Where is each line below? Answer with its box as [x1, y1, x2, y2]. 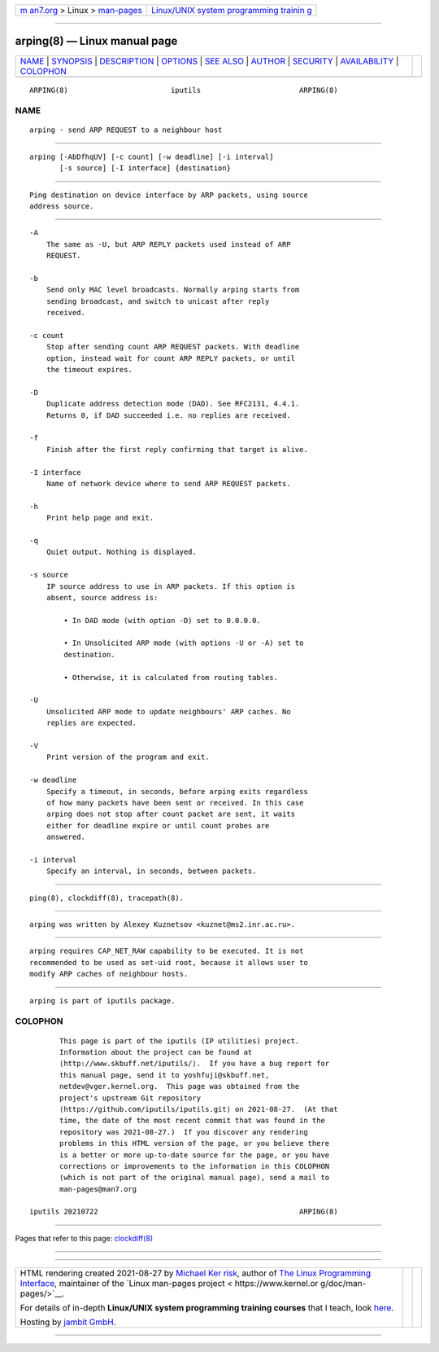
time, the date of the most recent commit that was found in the [59, 1116, 325, 1126]
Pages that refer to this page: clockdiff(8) [15, 1233, 154, 1243]
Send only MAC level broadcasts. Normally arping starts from [46, 285, 300, 295]
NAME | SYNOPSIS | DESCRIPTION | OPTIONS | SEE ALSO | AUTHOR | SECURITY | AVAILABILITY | [20, 55, 399, 67]
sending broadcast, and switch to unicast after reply [46, 296, 270, 305]
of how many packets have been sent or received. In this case [46, 798, 304, 807]
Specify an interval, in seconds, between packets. [46, 867, 257, 876]
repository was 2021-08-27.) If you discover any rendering [59, 1127, 308, 1136]
